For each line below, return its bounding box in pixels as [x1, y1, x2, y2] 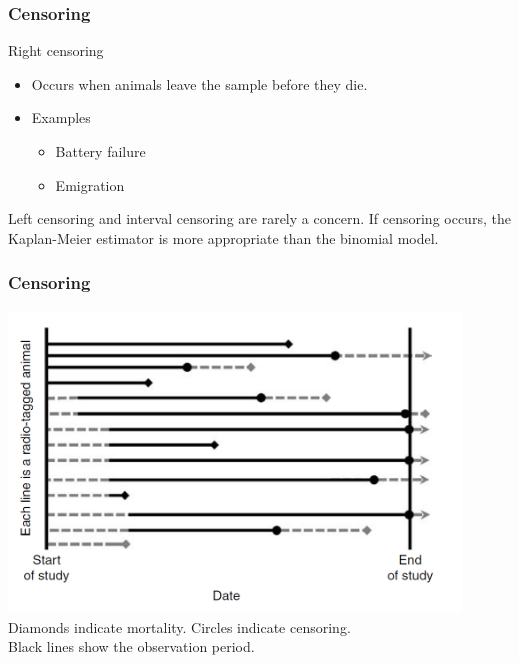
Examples [31, 107, 91, 128]
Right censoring [8, 40, 104, 61]
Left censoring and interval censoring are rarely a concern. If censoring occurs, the [8, 208, 511, 229]
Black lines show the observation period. [8, 636, 255, 657]
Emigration [55, 174, 125, 195]
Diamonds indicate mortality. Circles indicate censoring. [8, 616, 351, 637]
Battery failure [55, 141, 146, 161]
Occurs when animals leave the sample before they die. [31, 73, 368, 94]
